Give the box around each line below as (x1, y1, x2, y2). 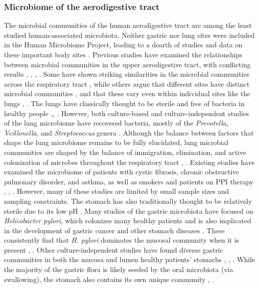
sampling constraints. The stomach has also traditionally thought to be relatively (4, 195, 252, 206)
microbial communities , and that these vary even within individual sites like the (4, 88, 251, 99)
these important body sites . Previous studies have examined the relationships (4, 49, 243, 59)
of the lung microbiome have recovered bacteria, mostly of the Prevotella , (4, 118, 229, 128)
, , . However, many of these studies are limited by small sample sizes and (4, 186, 229, 196)
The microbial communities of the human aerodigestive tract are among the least (4, 20, 252, 30)
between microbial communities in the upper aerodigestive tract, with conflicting (4, 59, 251, 69)
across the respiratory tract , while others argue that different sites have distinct (4, 78, 250, 89)
